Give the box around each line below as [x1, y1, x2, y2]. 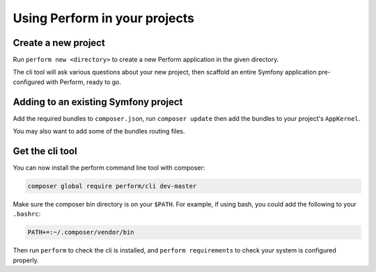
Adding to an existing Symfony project [13, 96, 183, 108]
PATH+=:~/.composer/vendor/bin [27, 228, 135, 237]
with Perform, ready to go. [45, 77, 122, 86]
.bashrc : [13, 209, 41, 218]
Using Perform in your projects [13, 10, 195, 26]
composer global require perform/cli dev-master [27, 182, 197, 191]
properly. [13, 256, 39, 264]
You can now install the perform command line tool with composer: [13, 163, 205, 172]
